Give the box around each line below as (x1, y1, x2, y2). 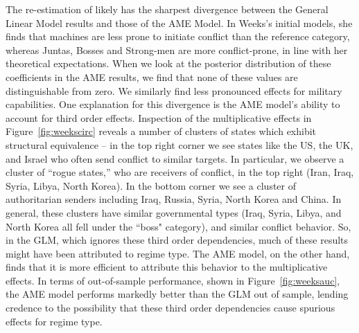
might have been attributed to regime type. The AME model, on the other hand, (6, 246, 350, 260)
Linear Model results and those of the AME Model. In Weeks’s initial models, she (6, 15, 353, 30)
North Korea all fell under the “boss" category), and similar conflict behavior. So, (6, 219, 351, 233)
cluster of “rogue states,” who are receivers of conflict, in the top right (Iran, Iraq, (6, 165, 354, 179)
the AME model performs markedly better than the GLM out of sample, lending (6, 287, 349, 301)
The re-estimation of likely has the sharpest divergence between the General (6, 2, 329, 16)
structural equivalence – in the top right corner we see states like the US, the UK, (6, 137, 353, 152)
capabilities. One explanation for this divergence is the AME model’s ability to (6, 97, 340, 111)
